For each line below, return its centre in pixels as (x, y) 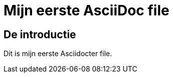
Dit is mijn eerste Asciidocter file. (58, 54)
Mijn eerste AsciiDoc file (86, 10)
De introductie (40, 34)
